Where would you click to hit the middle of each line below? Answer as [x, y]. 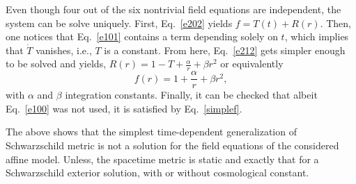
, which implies [317, 36]
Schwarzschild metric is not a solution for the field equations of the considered [172, 145]
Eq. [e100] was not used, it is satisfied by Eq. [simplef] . [124, 108]
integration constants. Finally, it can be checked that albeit [191, 95]
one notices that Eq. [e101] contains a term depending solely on [142, 36]
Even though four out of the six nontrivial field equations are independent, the [173, 9]
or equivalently [252, 64]
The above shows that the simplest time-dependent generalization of [151, 132]
